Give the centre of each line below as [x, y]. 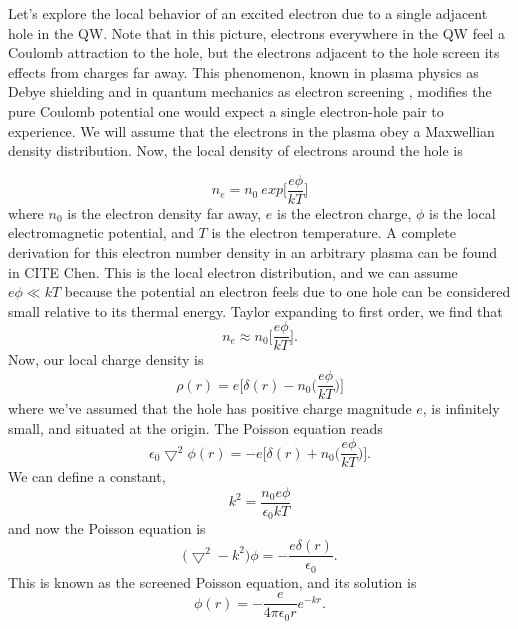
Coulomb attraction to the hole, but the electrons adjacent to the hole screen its [254, 52]
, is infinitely [461, 408]
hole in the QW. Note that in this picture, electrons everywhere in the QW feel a [256, 32]
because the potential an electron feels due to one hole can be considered [287, 291]
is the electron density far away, [164, 212]
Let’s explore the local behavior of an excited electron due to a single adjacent [248, 13]
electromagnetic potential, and [101, 232]
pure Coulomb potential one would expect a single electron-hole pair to [226, 110]
